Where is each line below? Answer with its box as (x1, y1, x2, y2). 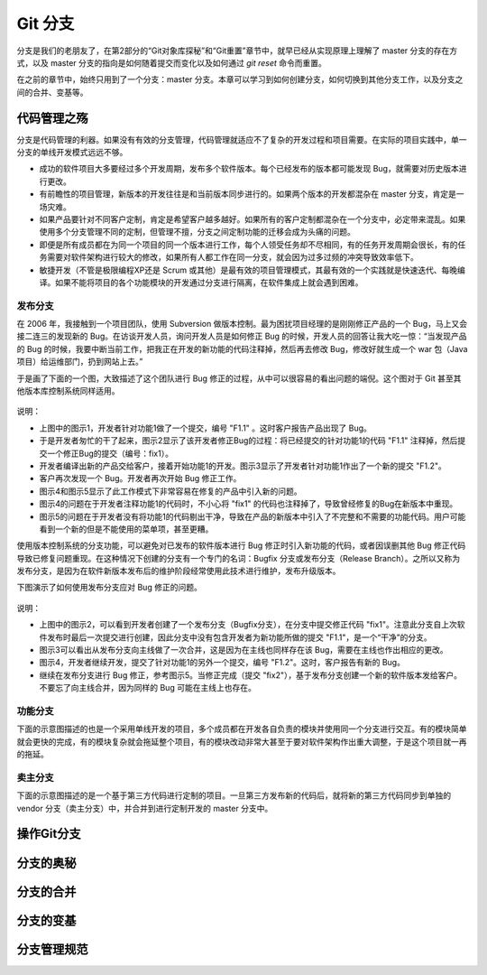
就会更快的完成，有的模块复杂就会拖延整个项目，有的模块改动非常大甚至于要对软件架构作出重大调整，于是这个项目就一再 (16, 736, 467, 747)
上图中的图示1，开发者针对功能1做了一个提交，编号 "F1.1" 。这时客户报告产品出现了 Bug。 (39, 422, 372, 433)
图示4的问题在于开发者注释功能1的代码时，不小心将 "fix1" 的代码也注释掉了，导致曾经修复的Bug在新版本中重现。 (39, 498, 458, 509)
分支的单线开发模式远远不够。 (16, 147, 128, 158)
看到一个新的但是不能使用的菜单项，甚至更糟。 (39, 524, 214, 534)
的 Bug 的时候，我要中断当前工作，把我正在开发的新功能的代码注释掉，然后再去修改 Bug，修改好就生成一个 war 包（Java (16, 343, 468, 354)
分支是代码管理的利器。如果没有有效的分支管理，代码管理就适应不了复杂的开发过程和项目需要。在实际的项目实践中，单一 (16, 134, 467, 144)
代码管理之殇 (16, 110, 88, 125)
